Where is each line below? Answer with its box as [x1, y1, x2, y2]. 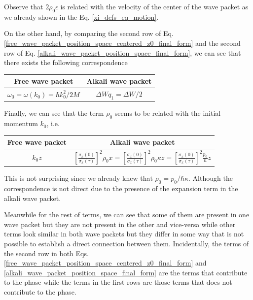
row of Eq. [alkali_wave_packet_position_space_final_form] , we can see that [4, 47, 241, 58]
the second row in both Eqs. [4, 248, 89, 258]
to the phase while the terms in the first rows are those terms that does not [4, 277, 232, 287]
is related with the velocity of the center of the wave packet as [60, 1, 249, 11]
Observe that [4, 1, 43, 11]
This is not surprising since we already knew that [4, 173, 153, 183]
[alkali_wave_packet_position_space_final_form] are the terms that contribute [4, 267, 248, 277]
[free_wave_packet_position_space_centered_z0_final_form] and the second [4, 37, 241, 48]
